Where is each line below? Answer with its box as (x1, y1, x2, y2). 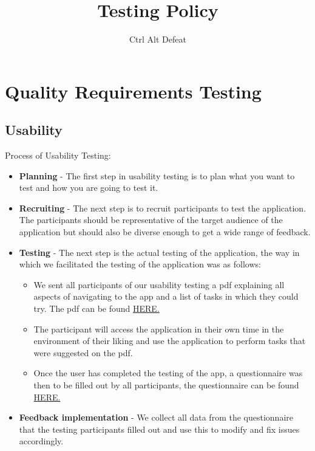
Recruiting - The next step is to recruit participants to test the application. (19, 201, 307, 214)
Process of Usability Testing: (5, 149, 111, 162)
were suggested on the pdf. (33, 346, 133, 359)
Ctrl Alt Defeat (129, 33, 186, 46)
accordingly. (19, 435, 64, 447)
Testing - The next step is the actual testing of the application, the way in (19, 246, 300, 258)
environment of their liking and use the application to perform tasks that (33, 334, 306, 347)
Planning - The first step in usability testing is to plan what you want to (19, 169, 295, 182)
